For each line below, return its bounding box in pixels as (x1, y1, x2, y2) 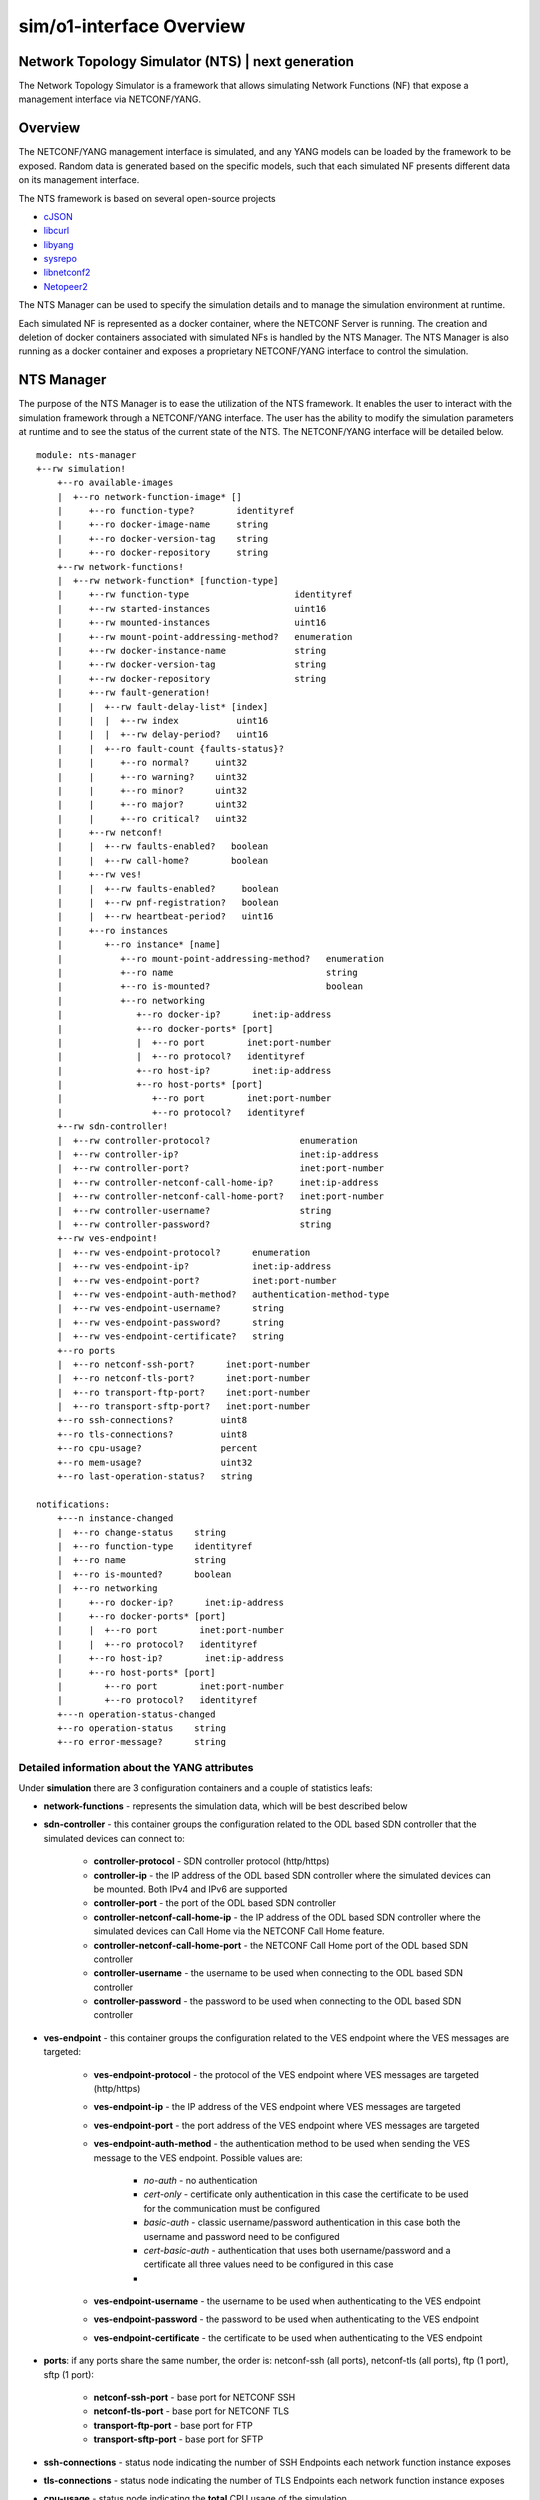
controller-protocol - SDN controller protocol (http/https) (93, 1855, 330, 1867)
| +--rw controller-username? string (56, 1205, 332, 1216)
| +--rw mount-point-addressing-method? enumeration (56, 631, 353, 642)
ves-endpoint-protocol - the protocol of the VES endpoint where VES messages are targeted (93, 2068, 480, 2080)
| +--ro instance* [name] (56, 939, 222, 950)
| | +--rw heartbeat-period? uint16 (56, 911, 274, 922)
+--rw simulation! (36, 463, 127, 474)
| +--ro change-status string (56, 1526, 227, 1538)
